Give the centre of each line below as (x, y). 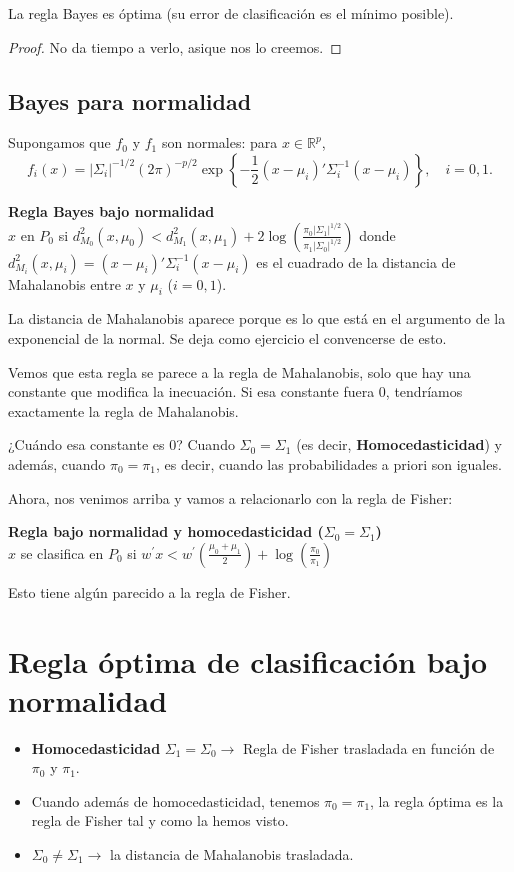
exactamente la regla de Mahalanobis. (123, 410)
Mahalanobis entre (64, 283)
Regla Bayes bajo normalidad (111, 210)
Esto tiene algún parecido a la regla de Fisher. (149, 591)
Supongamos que (59, 142)
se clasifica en (62, 552)
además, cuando (57, 463)
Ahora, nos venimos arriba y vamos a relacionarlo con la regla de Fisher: (230, 497)
